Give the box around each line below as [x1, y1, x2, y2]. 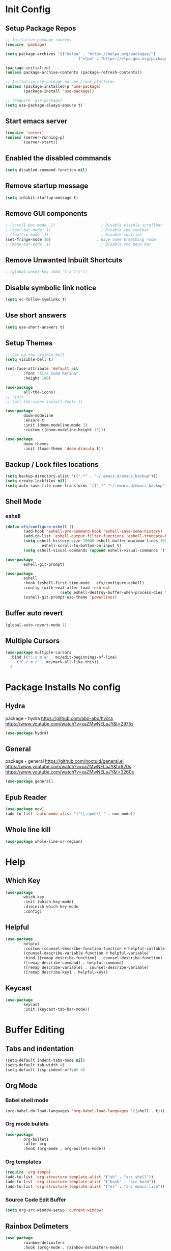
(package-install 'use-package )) [23, 89, 95, 94]
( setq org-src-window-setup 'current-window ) [5, 1208, 103, 1213]
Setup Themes [5, 339, 53, 347]
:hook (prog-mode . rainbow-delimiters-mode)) [23, 1245, 124, 1250]
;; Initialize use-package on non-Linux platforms [5, 79, 115, 85]
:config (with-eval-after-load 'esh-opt [23, 585, 110, 590]
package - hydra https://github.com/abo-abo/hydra [5, 715, 113, 721]
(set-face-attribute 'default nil [5, 366, 79, 371]
